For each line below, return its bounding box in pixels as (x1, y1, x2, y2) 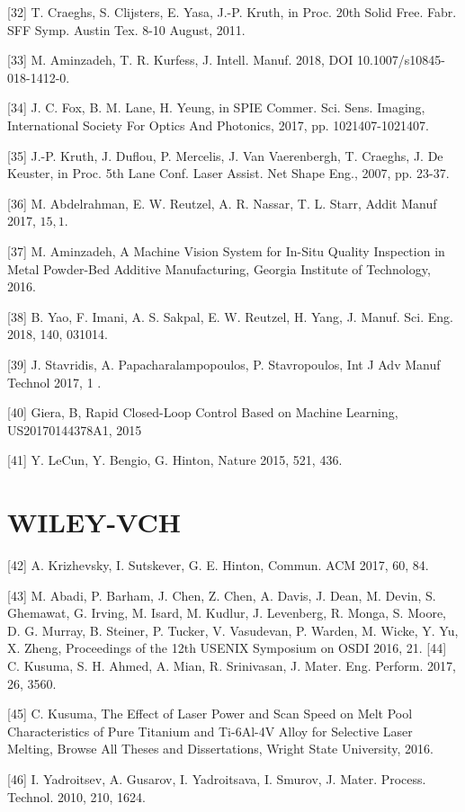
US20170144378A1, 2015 (7, 420, 142, 439)
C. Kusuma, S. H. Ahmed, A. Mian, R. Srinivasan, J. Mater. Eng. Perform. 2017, (7, 656, 456, 674)
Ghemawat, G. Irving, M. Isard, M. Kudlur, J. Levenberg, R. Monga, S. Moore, (7, 603, 446, 622)
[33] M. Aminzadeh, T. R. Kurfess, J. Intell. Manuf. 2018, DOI (7, 50, 353, 69)
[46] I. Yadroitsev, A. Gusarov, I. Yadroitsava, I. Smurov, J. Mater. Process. (7, 769, 426, 788)
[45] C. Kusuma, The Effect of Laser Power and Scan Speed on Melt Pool (7, 704, 413, 723)
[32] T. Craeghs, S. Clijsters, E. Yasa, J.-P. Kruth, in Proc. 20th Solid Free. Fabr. (7, 3, 457, 21)
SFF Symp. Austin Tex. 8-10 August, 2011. (7, 20, 246, 39)
